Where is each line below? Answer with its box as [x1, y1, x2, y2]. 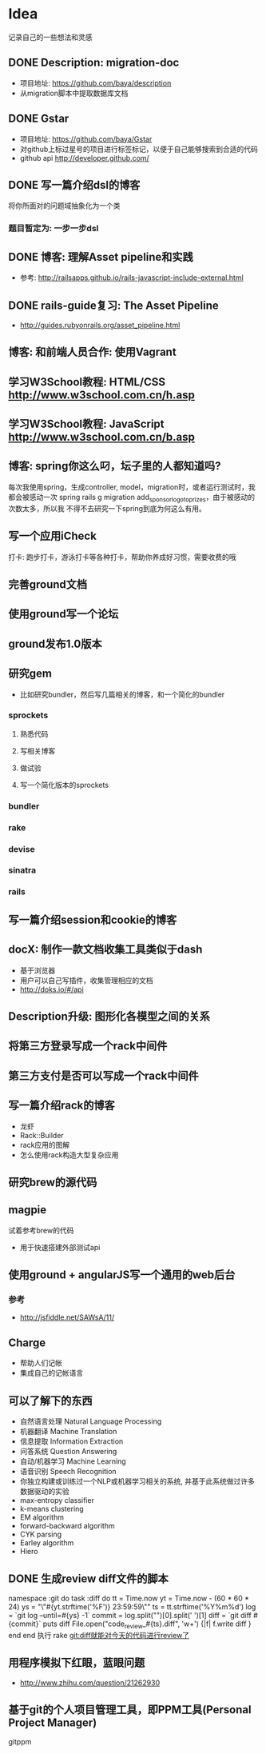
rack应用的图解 [19, 1140, 70, 1149]
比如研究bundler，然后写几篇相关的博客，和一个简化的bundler [19, 689, 225, 699]
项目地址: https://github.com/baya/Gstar [19, 134, 153, 144]
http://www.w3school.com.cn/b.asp [8, 430, 196, 444]
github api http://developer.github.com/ [19, 153, 149, 162]
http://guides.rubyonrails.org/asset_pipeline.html [19, 320, 181, 330]
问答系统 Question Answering [19, 1447, 117, 1456]
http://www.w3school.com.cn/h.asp [8, 388, 196, 402]
